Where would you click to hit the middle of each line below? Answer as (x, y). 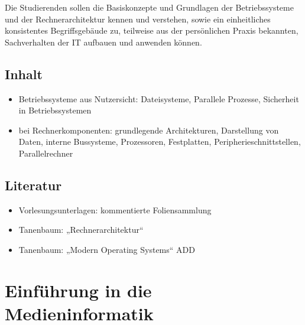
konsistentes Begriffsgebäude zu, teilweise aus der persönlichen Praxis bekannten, (152, 30)
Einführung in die (78, 290)
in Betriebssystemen (55, 110)
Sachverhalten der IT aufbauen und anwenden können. (103, 42)
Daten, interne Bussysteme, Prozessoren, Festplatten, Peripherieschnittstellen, (160, 142)
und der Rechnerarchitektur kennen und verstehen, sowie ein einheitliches (138, 19)
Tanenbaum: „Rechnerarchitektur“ (81, 230)
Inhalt (24, 74)
